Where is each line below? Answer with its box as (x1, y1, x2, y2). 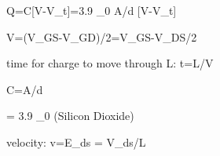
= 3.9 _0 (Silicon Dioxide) (6, 107, 134, 124)
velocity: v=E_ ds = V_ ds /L (6, 133, 146, 150)
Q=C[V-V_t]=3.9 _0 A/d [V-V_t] (6, 2, 177, 18)
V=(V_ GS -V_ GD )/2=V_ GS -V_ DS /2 (6, 28, 197, 45)
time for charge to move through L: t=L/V (6, 55, 214, 71)
